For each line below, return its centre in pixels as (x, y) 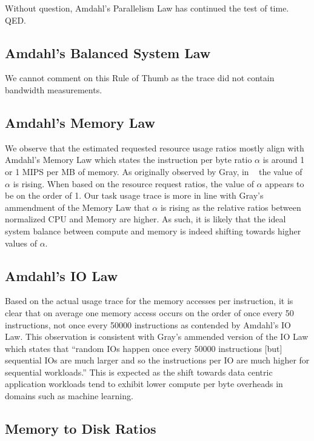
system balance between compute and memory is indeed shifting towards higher (153, 230)
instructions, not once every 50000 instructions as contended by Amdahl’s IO (148, 324)
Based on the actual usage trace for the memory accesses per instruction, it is (149, 301)
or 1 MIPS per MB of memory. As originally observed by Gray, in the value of (154, 171)
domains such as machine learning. (69, 396)
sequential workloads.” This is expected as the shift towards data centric (139, 372)
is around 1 (284, 160)
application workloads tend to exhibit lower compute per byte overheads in (144, 384)
